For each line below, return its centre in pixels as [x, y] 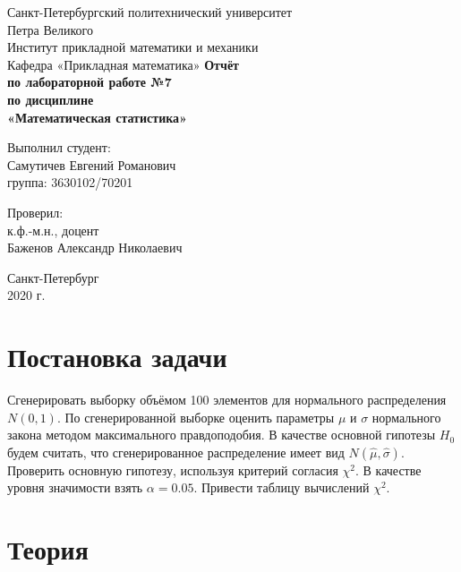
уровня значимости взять [75, 487]
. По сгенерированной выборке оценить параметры [196, 417]
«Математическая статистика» [97, 117]
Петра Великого [51, 29]
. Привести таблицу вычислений [282, 487]
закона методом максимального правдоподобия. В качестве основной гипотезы [222, 435]
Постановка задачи [117, 357]
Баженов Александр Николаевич [95, 248]
